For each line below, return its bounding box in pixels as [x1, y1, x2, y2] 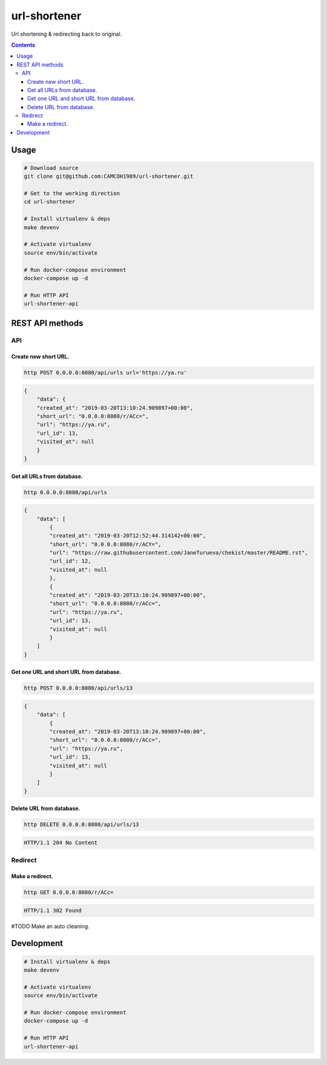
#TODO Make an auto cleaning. [11, 922, 90, 930]
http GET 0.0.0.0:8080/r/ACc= [24, 889, 114, 896]
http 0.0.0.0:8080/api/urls [24, 489, 107, 496]
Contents [11, 41, 36, 49]
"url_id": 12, [49, 558, 91, 565]
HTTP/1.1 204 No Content [24, 839, 98, 846]
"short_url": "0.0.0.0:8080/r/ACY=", [49, 540, 162, 548]
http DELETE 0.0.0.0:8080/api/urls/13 [24, 821, 139, 828]
